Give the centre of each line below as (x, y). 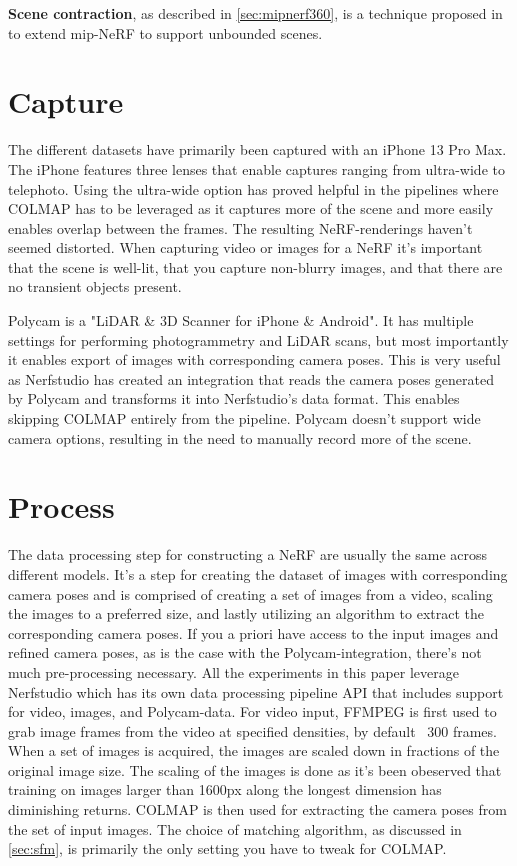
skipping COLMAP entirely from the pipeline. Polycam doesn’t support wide (244, 418)
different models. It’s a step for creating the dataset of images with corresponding (258, 573)
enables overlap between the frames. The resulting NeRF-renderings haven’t (240, 227)
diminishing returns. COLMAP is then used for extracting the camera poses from (257, 809)
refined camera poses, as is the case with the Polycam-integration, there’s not (245, 652)
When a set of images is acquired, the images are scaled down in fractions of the (254, 750)
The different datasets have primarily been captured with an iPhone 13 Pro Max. (257, 149)
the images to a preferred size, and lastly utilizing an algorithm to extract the (246, 613)
